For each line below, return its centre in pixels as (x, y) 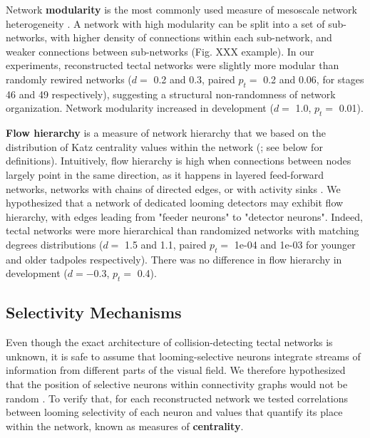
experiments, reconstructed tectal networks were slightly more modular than (173, 65)
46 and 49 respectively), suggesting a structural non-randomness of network (171, 94)
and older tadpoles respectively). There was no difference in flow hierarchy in (174, 259)
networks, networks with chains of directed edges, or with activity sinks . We (173, 188)
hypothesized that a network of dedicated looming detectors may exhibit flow (175, 203)
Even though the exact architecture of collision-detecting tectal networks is (169, 342)
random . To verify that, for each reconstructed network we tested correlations (177, 398)
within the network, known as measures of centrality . (125, 426)
